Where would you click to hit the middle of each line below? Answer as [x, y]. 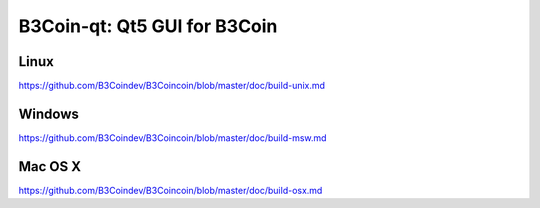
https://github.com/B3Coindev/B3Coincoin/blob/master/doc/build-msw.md [172, 137]
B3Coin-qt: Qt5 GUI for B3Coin [148, 26]
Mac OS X [50, 166]
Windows [48, 113]
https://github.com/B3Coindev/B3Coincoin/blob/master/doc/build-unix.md [171, 86]
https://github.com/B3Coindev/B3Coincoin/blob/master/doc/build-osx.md [170, 190]
